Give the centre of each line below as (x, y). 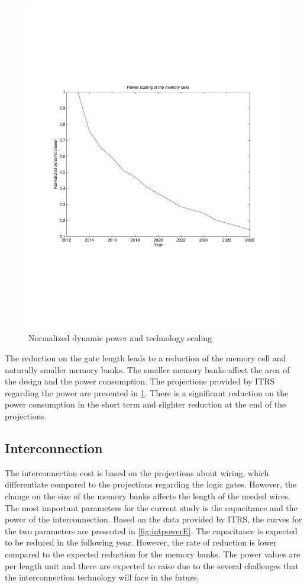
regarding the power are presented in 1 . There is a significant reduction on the (147, 392)
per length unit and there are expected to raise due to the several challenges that (152, 565)
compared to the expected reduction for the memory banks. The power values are (153, 554)
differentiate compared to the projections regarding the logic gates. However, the (151, 484)
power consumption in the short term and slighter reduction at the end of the (146, 404)
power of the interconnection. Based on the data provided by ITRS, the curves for (153, 519)
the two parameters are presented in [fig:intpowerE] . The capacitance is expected (151, 530)
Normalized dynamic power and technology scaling (120, 338)
